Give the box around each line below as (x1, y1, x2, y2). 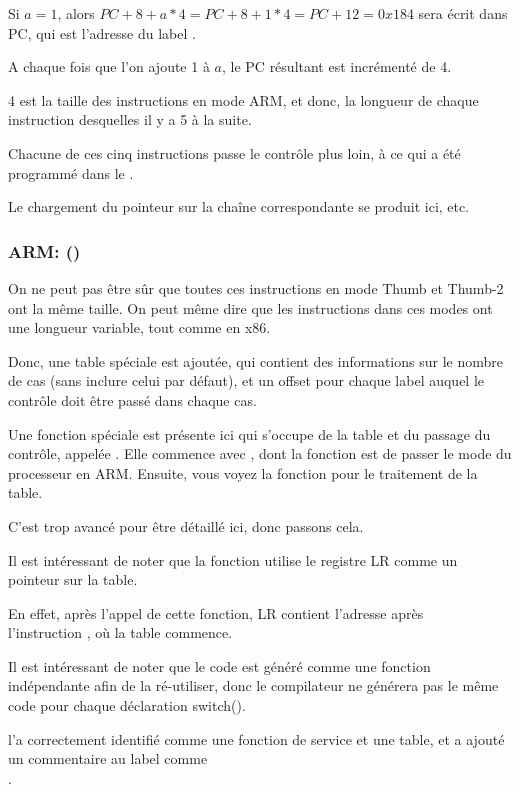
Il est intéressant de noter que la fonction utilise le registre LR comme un (8, 549, 458, 570)
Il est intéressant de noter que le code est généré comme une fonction (8, 655, 431, 676)
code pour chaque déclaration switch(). (8, 695, 246, 716)
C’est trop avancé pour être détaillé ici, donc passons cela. (8, 515, 364, 536)
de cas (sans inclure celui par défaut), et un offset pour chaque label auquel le (8, 370, 485, 391)
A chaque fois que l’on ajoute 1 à (8, 56, 210, 77)
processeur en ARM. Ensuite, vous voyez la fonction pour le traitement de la (8, 462, 478, 483)
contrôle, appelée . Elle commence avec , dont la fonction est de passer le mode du (8, 443, 512, 464)
